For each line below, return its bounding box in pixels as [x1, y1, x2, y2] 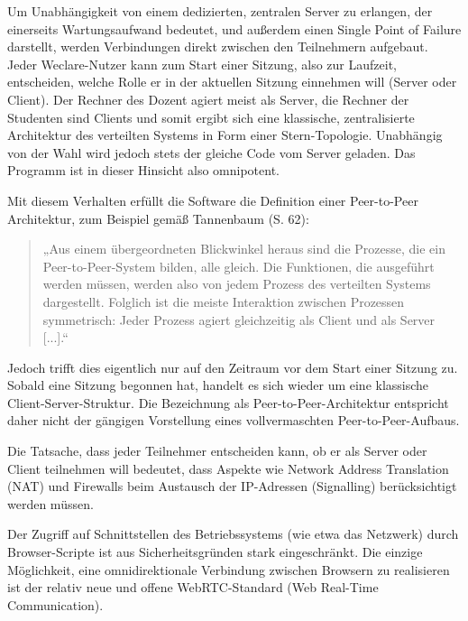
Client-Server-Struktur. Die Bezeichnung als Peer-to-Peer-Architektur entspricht [7, 393, 449, 412]
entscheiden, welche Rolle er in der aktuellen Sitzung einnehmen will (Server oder [7, 72, 457, 91]
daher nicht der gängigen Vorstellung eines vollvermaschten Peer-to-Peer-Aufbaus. [7, 411, 460, 430]
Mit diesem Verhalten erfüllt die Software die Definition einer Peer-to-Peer [7, 190, 418, 209]
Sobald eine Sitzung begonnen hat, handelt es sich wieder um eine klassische [7, 375, 429, 394]
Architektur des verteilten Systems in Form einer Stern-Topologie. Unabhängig [7, 125, 443, 144]
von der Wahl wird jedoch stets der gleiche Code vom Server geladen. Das [7, 143, 416, 162]
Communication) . [7, 595, 104, 614]
